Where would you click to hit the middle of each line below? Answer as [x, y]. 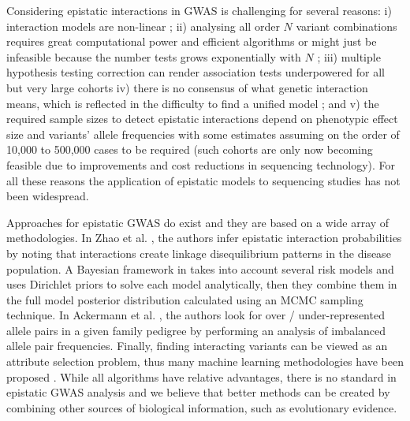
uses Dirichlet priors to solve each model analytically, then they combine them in [202, 284]
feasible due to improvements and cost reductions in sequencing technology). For [201, 164]
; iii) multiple [349, 56]
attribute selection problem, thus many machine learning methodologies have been [205, 361]
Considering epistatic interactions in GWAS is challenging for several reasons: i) [199, 10]
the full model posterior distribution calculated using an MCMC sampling [185, 299]
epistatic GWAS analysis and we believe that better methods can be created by [198, 392]
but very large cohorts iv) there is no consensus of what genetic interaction [187, 87]
